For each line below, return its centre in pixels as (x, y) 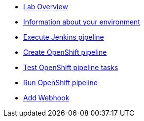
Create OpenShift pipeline (65, 52)
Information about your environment (82, 22)
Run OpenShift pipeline (60, 83)
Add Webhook (46, 98)
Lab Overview (46, 7)
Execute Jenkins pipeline (64, 37)
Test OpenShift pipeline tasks (71, 67)
